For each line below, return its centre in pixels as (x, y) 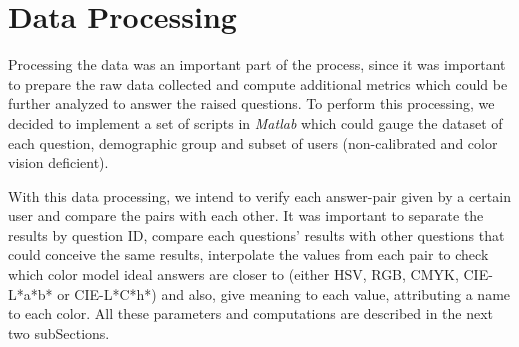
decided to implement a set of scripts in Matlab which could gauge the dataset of (255, 122)
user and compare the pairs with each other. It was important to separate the (246, 215)
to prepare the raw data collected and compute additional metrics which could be (258, 83)
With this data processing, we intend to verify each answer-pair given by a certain (259, 195)
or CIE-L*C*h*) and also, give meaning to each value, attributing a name (284, 293)
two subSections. (59, 332)
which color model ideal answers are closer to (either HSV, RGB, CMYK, (233, 274)
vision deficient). (58, 162)
